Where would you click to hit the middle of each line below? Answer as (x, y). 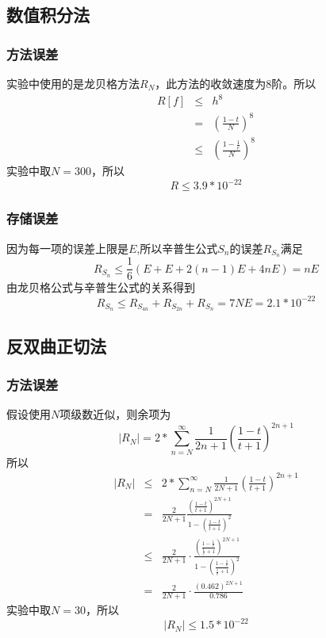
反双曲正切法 (56, 345)
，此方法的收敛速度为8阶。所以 (236, 83)
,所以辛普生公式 (177, 248)
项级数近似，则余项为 (115, 414)
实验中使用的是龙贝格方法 (73, 83)
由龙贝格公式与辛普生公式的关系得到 (101, 287)
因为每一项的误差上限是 (67, 248)
